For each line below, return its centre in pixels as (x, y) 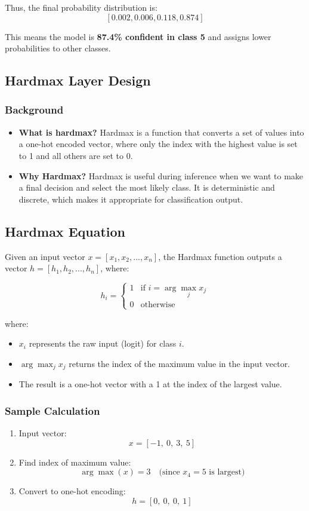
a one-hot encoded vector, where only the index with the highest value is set (158, 144)
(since (169, 472)
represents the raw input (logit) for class (103, 343)
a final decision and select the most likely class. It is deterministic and (147, 187)
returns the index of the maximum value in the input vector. (180, 363)
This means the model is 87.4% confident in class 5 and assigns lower (138, 36)
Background (34, 110)
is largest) (227, 472)
